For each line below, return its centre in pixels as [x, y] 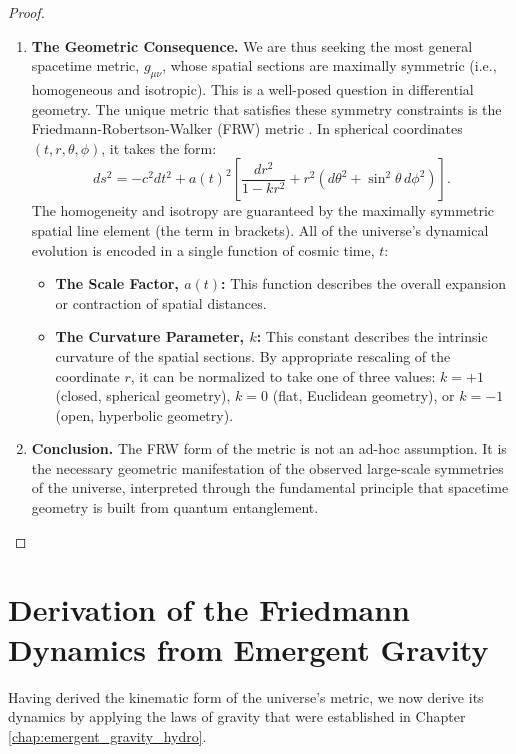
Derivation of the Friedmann [209, 609]
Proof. [26, 12]
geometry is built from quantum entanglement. [175, 507]
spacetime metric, [85, 65]
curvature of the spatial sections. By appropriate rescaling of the [253, 355]
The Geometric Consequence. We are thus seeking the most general [252, 45]
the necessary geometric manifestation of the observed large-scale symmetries [267, 467]
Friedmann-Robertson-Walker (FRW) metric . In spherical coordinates [247, 128]
